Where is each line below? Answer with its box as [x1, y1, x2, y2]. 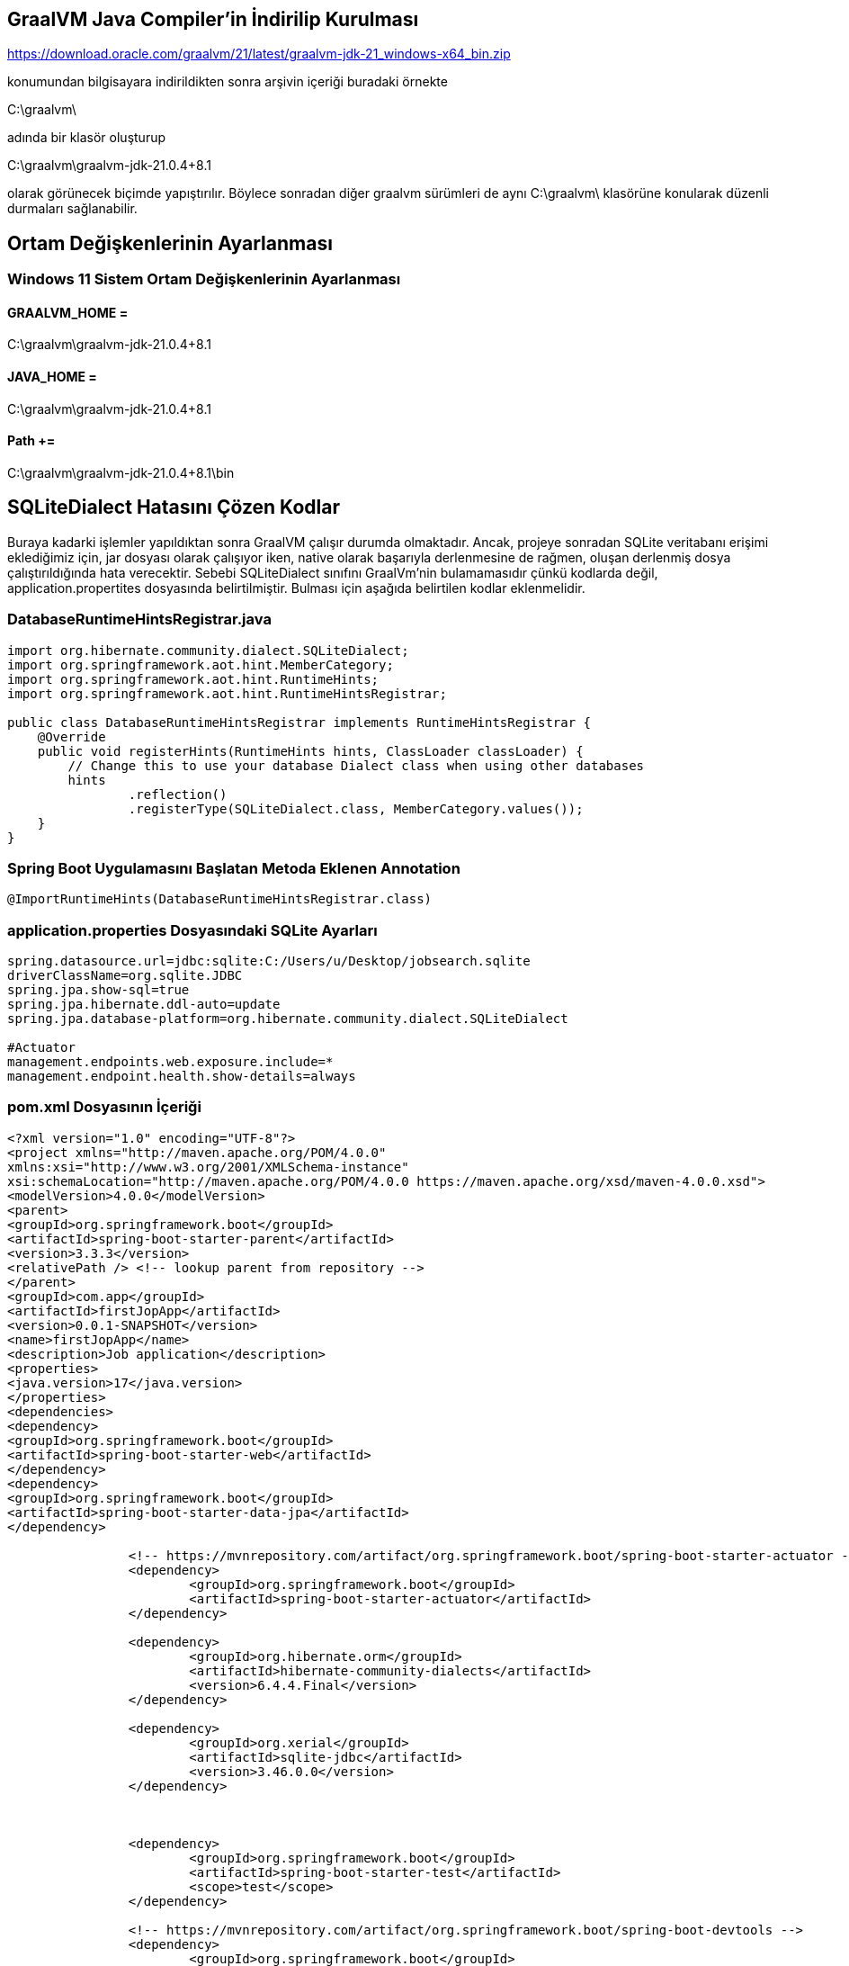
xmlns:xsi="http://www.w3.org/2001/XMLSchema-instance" [7, 1159, 409, 1174]
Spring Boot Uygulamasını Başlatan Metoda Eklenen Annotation [7, 858, 460, 877]
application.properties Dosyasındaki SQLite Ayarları [7, 920, 378, 939]
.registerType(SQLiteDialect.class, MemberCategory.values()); [128, 801, 584, 816]
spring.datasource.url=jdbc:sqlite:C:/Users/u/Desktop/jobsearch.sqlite [7, 954, 531, 969]
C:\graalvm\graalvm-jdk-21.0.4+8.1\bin [7, 464, 235, 480]
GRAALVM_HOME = [7, 304, 129, 320]
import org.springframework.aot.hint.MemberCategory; [7, 657, 394, 672]
